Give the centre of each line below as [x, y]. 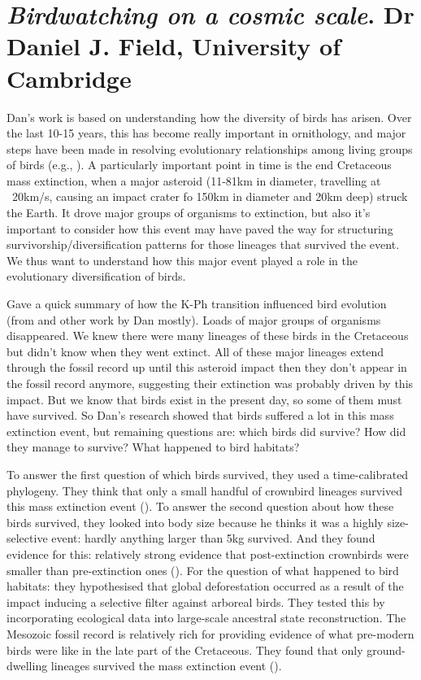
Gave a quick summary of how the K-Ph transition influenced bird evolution [197, 304]
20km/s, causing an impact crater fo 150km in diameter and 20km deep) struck [210, 196]
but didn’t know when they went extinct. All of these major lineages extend [195, 351]
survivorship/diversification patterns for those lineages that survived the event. [203, 244]
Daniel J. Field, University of [174, 46]
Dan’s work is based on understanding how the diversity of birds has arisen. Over [209, 117]
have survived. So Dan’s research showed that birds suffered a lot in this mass [200, 415]
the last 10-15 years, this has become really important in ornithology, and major [206, 133]
